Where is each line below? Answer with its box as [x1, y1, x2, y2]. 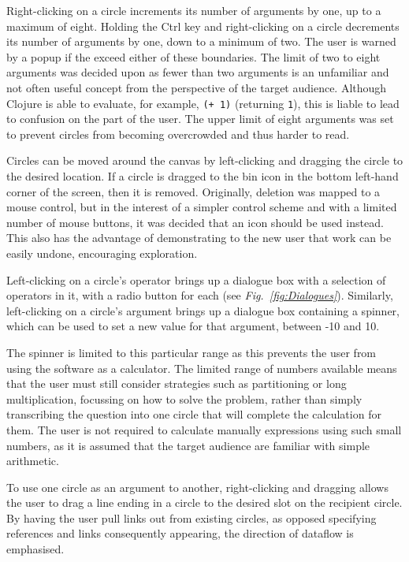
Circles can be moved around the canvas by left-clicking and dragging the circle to [6, 152, 403, 169]
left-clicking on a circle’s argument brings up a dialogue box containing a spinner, [6, 302, 400, 318]
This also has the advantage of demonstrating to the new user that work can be [6, 229, 392, 246]
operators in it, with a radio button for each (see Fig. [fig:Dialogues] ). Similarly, [6, 287, 393, 303]
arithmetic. [6, 452, 59, 469]
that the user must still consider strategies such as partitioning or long [6, 375, 347, 392]
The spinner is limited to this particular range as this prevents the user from [6, 344, 377, 360]
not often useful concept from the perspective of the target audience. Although [6, 79, 387, 95]
